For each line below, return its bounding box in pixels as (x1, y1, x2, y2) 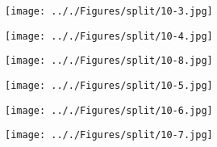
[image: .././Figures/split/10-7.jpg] (5, 129, 213, 141)
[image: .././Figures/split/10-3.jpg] (5, 6, 213, 17)
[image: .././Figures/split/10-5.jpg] (5, 79, 213, 91)
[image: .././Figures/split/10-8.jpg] (5, 55, 213, 67)
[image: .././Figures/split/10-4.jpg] (5, 30, 213, 42)
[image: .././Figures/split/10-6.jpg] (5, 104, 213, 116)
